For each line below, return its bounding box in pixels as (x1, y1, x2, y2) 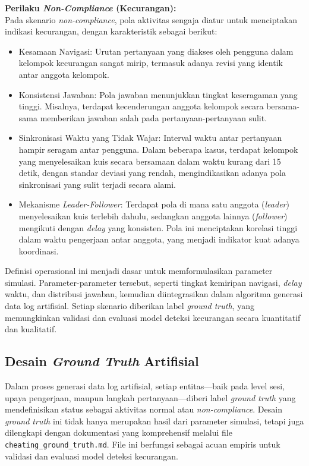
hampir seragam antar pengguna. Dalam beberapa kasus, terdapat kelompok (18, 143, 298, 155)
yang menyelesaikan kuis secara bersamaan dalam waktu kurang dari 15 (18, 155, 281, 167)
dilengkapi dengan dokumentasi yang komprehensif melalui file (5, 426, 232, 439)
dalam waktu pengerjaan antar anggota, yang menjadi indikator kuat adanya (18, 233, 299, 245)
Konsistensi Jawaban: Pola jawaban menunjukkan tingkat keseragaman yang (18, 88, 298, 100)
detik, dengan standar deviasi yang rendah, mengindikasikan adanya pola (18, 166, 286, 179)
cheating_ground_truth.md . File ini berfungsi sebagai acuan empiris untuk (5, 438, 280, 451)
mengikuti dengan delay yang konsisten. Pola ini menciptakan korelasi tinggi (18, 221, 298, 234)
